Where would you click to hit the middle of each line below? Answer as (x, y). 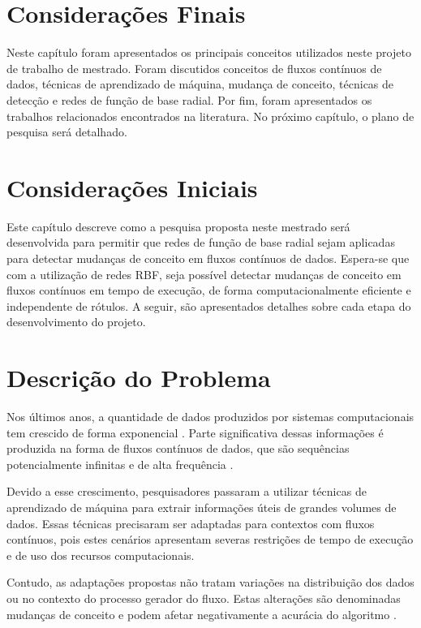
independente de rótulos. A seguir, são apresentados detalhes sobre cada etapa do (209, 305)
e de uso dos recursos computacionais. (101, 555)
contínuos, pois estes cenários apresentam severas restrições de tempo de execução (210, 539)
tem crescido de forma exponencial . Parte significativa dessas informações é (195, 432)
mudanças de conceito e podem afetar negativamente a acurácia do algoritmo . (202, 614)
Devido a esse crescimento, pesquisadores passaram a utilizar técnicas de (187, 491)
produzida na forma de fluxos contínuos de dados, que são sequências (178, 448)
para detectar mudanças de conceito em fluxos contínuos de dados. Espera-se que (208, 258)
